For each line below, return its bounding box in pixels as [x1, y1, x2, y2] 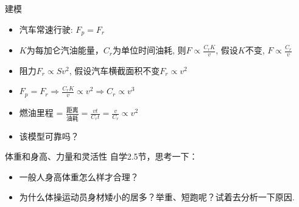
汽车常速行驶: [19, 22, 73, 35]
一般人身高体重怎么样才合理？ [19, 170, 139, 183]
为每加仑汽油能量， [26, 44, 104, 56]
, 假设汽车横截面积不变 [69, 64, 160, 76]
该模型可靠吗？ [19, 129, 79, 142]
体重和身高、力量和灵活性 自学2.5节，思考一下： [5, 150, 198, 163]
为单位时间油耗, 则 [112, 44, 186, 56]
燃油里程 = [19, 106, 63, 119]
